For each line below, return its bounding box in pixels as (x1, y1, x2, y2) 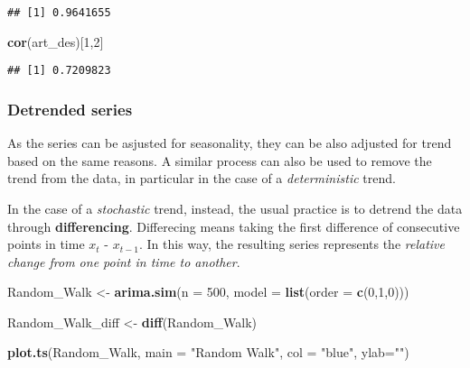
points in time (7, 235, 85, 253)
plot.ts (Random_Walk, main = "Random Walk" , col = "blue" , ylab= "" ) (7, 343, 409, 362)
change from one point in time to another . (7, 252, 240, 271)
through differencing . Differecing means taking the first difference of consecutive (7, 216, 460, 235)
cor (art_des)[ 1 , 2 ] (7, 32, 104, 51)
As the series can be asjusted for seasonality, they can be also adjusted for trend (7, 133, 452, 152)
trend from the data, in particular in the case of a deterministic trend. (7, 169, 396, 188)
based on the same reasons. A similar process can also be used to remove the (7, 151, 432, 170)
